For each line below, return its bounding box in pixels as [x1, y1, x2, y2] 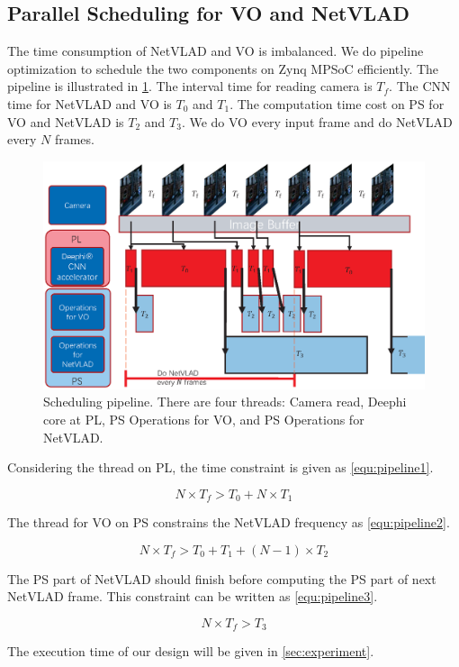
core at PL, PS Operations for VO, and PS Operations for [43, 409, 364, 428]
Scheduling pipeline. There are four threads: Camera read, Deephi [43, 392, 407, 411]
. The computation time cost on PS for [229, 94, 445, 113]
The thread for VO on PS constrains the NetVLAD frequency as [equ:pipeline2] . [7, 513, 450, 532]
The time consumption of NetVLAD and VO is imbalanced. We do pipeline [7, 41, 424, 60]
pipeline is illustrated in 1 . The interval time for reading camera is [7, 77, 373, 96]
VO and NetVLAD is [7, 112, 124, 131]
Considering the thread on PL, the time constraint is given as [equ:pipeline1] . [7, 458, 434, 477]
